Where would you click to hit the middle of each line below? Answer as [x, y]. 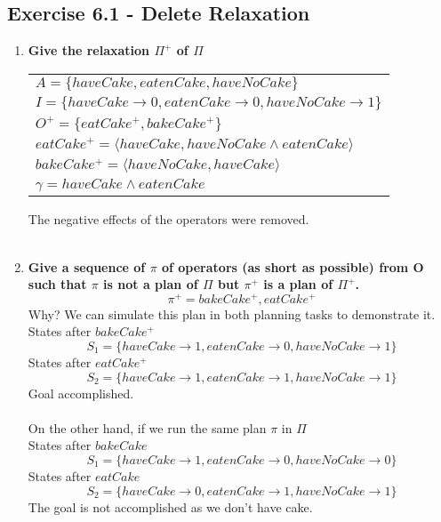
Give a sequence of [87, 266]
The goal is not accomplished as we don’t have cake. [170, 506]
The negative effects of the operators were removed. [168, 219]
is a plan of [298, 284]
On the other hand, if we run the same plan [147, 427]
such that [57, 284]
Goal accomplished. [81, 393]
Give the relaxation [89, 50]
